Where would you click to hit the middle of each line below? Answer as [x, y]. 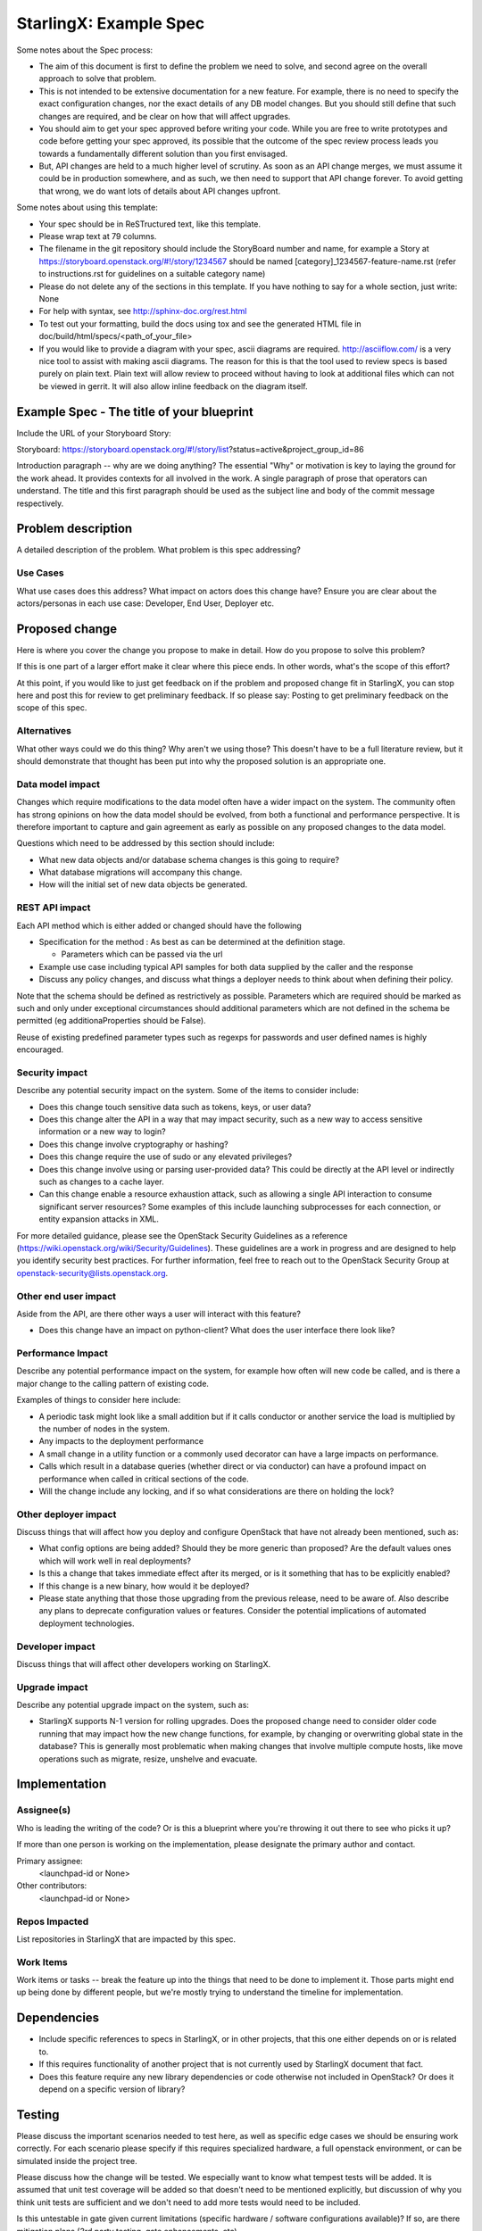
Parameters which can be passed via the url [142, 954]
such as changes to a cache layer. [101, 1182]
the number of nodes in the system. [104, 1429]
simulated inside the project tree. [77, 2161]
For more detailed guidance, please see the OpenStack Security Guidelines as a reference [182, 1235]
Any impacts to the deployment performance [121, 1441]
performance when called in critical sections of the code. [144, 1479]
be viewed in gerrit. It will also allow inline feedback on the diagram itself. [173, 386]
